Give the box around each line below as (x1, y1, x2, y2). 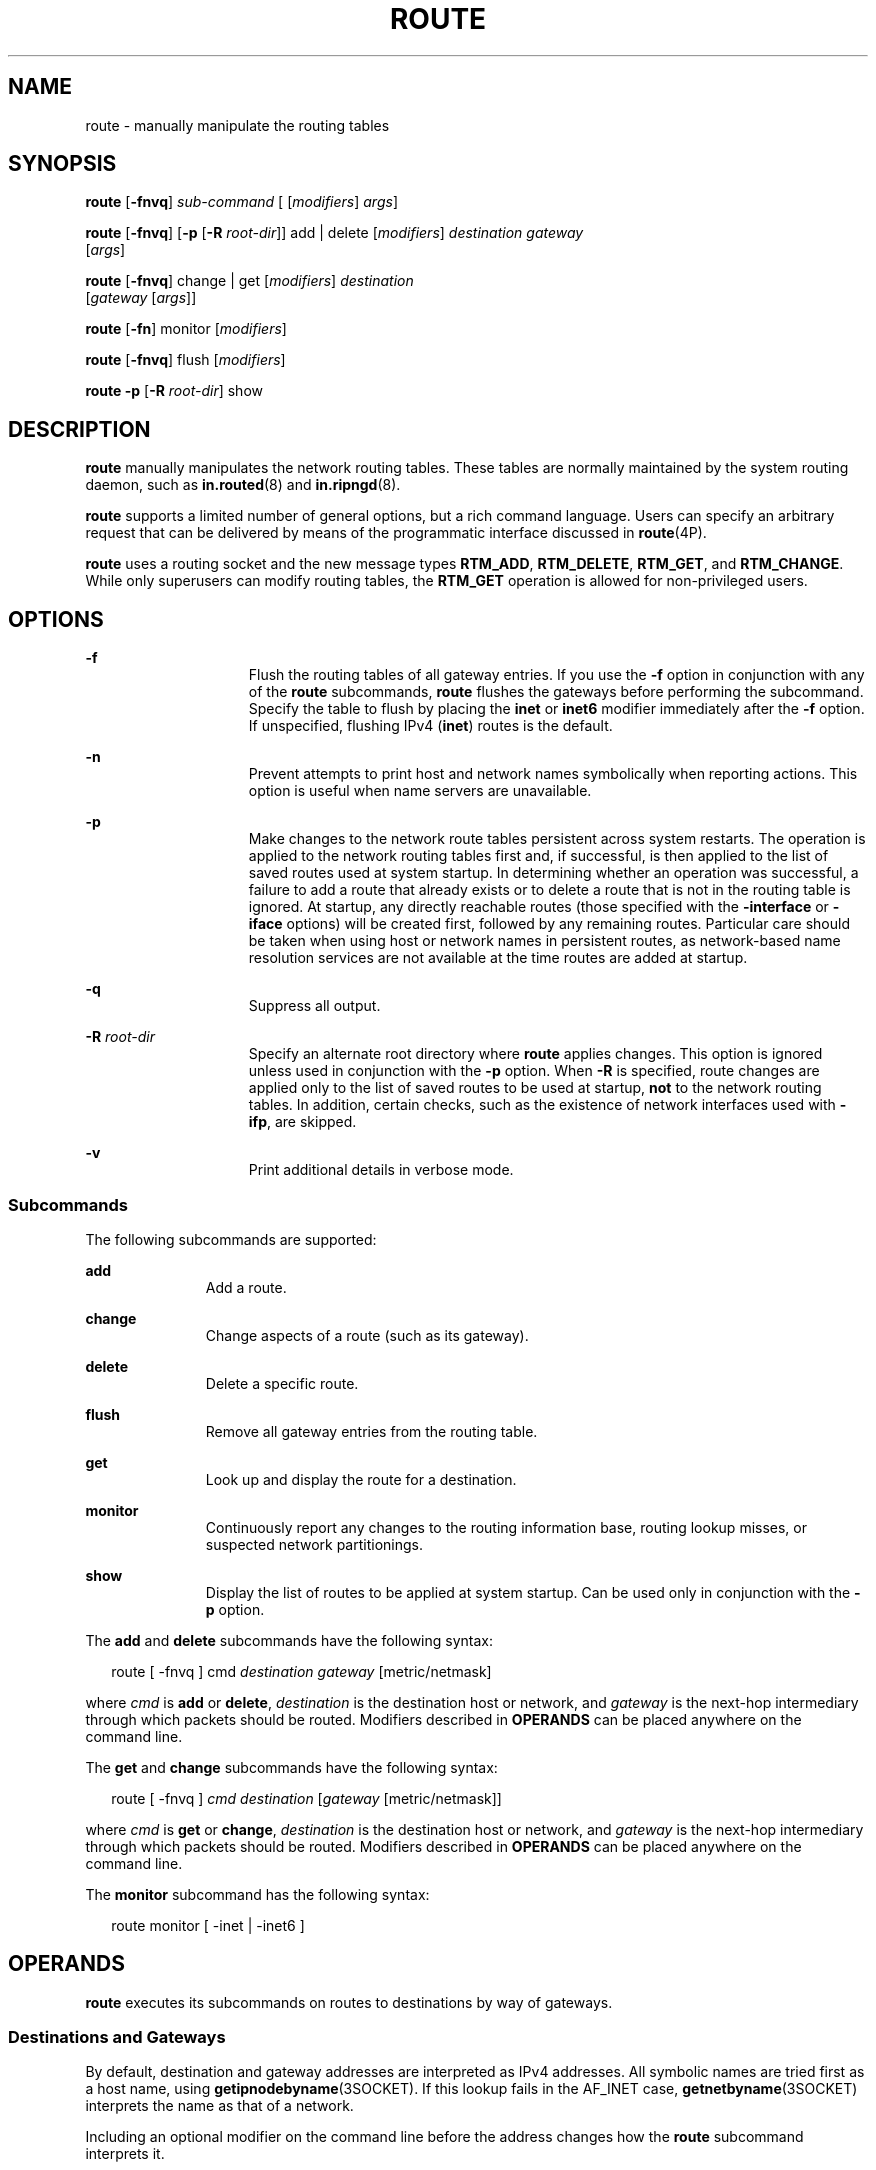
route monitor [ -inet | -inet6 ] (111, 1916, 305, 1934)
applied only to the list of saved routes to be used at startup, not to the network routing (248, 1079, 822, 1097)
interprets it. (85, 2145, 165, 2163)
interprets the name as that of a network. (85, 2097, 354, 2115)
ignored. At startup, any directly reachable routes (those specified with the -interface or (248, 898, 829, 916)
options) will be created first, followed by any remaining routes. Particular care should (286, 915, 850, 933)
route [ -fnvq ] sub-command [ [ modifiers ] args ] (85, 193, 398, 211)
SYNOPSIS (8, 151, 117, 177)
